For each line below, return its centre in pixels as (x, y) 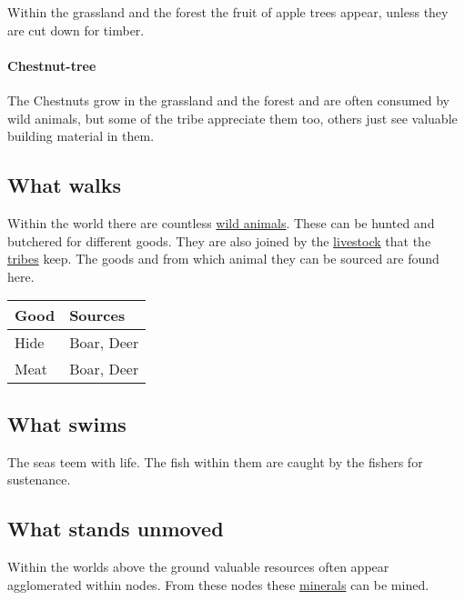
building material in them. (81, 136)
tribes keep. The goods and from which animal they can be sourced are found (223, 259)
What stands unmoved (116, 529)
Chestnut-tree (52, 65)
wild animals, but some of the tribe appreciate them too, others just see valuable (232, 118)
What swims (67, 423)
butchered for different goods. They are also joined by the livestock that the (219, 240)
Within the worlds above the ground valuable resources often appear (198, 566)
